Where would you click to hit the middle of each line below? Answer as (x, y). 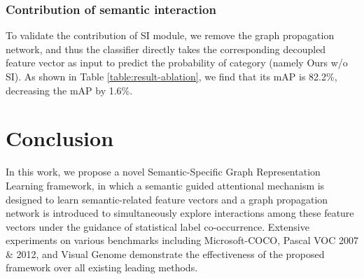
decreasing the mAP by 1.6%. (69, 90)
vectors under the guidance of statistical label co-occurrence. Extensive (157, 226)
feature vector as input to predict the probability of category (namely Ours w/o (177, 63)
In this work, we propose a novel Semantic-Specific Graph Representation (163, 172)
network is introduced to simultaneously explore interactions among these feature (180, 213)
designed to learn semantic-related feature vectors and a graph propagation (167, 199)
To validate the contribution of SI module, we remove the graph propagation (170, 35)
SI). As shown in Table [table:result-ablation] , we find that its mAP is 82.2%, (171, 76)
